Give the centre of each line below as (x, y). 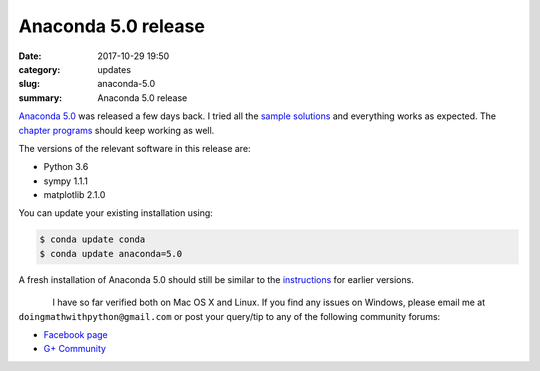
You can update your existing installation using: (116, 213)
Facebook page (76, 334)
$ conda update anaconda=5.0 (111, 253)
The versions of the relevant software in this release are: (134, 148)
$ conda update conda (92, 239)
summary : (40, 97)
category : (39, 69)
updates (114, 69)
